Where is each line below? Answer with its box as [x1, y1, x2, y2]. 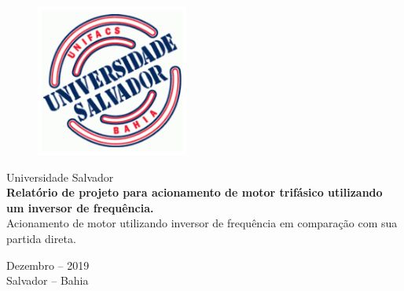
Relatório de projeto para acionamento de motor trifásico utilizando [6, 184, 383, 201]
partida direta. [6, 230, 76, 246]
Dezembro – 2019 [6, 256, 90, 273]
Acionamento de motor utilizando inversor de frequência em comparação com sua [6, 215, 398, 231]
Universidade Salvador [6, 168, 114, 185]
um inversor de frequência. [6, 199, 154, 215]
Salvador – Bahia [6, 272, 89, 289]
